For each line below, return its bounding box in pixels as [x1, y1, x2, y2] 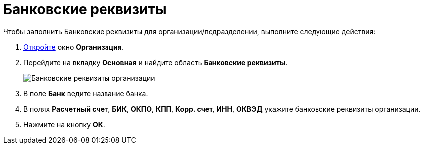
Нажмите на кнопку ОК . [23, 120, 105, 129]
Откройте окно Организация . [23, 42, 124, 51]
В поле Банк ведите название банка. [23, 89, 148, 98]
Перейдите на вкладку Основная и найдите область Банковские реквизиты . [23, 58, 288, 67]
